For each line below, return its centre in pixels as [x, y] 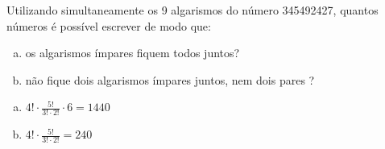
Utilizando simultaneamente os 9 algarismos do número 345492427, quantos [192, 10]
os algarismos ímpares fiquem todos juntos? [132, 53]
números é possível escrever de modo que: [109, 25]
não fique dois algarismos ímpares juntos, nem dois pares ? [170, 79]
